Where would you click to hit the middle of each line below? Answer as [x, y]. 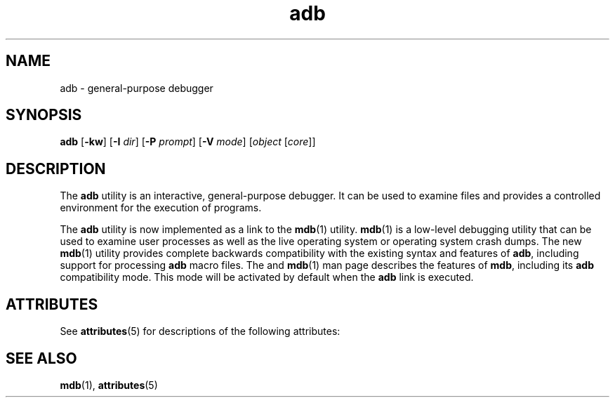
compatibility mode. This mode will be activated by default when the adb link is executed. [267, 277]
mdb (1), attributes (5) [109, 385]
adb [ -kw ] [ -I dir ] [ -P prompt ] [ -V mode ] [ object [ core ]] [188, 142]
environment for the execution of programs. [161, 208]
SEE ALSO [41, 358]
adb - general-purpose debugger [137, 88]
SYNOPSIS [44, 115]
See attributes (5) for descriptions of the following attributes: [200, 331]
